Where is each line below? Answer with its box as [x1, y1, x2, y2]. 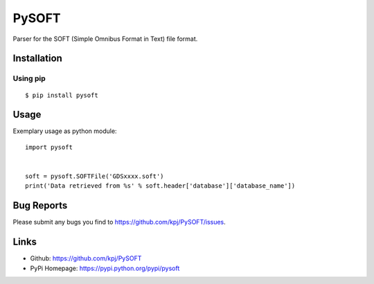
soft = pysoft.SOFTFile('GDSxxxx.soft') [25, 172, 164, 180]
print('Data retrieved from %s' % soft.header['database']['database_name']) [25, 182, 296, 190]
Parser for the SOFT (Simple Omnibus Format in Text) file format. [12, 35, 198, 43]
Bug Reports [12, 199, 68, 211]
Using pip [12, 73, 46, 83]
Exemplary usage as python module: [12, 127, 117, 135]
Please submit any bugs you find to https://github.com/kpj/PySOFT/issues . [12, 218, 226, 227]
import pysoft [25, 143, 73, 151]
